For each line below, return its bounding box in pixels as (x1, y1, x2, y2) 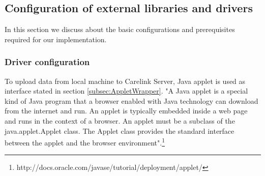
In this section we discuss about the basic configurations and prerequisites (5, 24, 235, 35)
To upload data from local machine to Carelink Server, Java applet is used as (5, 75, 246, 86)
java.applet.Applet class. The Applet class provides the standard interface (5, 125, 234, 136)
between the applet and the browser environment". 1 (5, 136, 165, 148)
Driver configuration (5, 55, 90, 68)
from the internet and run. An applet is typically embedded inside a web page (5, 105, 248, 116)
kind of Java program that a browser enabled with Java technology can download (5, 95, 258, 106)
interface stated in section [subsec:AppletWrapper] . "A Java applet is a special (5, 85, 248, 96)
